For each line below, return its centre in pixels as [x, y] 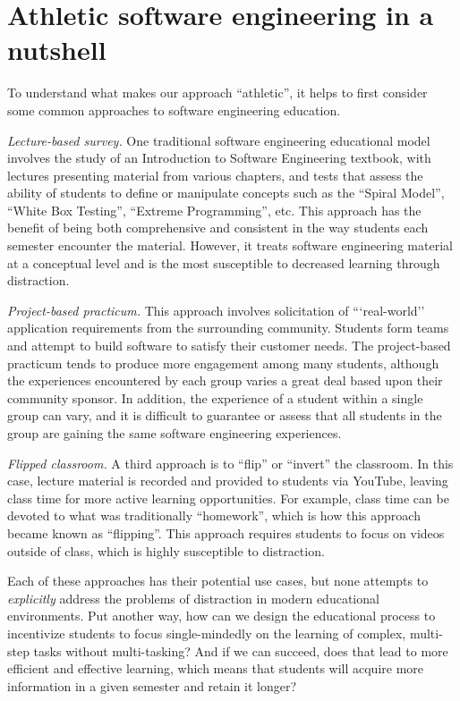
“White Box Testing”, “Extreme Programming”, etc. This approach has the [214, 210]
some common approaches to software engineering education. [174, 110]
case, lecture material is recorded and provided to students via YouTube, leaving [228, 481]
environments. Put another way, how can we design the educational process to [221, 616]
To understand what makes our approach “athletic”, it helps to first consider [217, 93]
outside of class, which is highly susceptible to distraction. [166, 550]
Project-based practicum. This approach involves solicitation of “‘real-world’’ [216, 310]
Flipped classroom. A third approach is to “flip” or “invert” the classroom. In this [230, 463]
